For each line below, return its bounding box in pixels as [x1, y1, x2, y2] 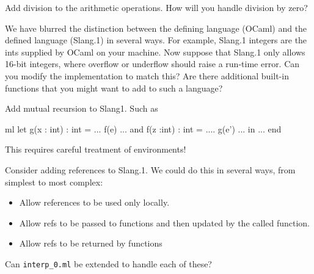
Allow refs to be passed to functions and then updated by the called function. [19, 216, 310, 229]
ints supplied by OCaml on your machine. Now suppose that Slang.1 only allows [5, 45, 305, 58]
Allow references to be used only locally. [19, 196, 170, 209]
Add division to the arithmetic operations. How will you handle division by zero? [5, 1, 308, 13]
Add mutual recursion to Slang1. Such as [5, 102, 158, 115]
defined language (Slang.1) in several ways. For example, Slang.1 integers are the [5, 34, 307, 46]
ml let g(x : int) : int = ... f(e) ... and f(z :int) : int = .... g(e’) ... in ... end [5, 122, 282, 135]
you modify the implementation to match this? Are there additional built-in [5, 69, 289, 82]
